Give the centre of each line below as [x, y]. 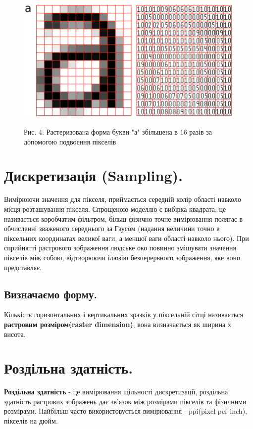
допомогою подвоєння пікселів [70, 141]
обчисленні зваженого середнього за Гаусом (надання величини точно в [112, 228]
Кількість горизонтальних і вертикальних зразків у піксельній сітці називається [124, 314]
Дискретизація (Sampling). [93, 175]
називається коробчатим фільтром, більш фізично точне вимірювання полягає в [124, 218]
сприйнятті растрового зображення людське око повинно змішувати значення [120, 248]
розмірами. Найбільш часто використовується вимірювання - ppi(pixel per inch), [126, 411]
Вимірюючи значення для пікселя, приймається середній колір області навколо [123, 199]
